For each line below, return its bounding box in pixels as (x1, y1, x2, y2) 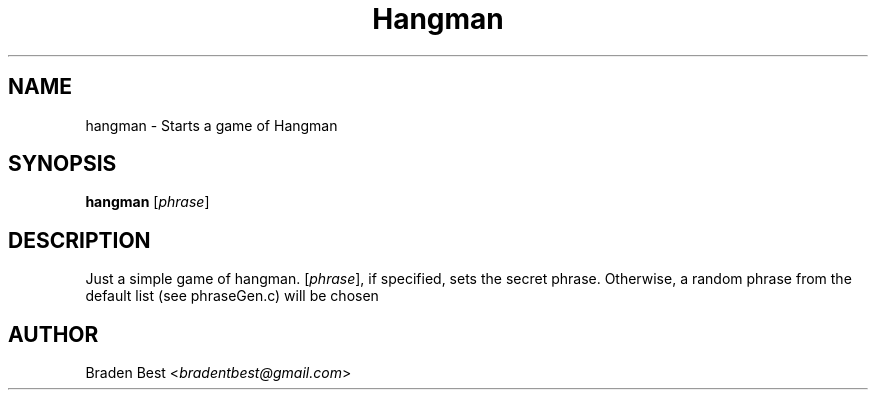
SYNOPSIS (8, 151, 117, 177)
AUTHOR (8, 321, 99, 347)
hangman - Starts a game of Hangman (85, 116, 338, 134)
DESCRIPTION (8, 227, 151, 253)
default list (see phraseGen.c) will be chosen (85, 287, 379, 305)
